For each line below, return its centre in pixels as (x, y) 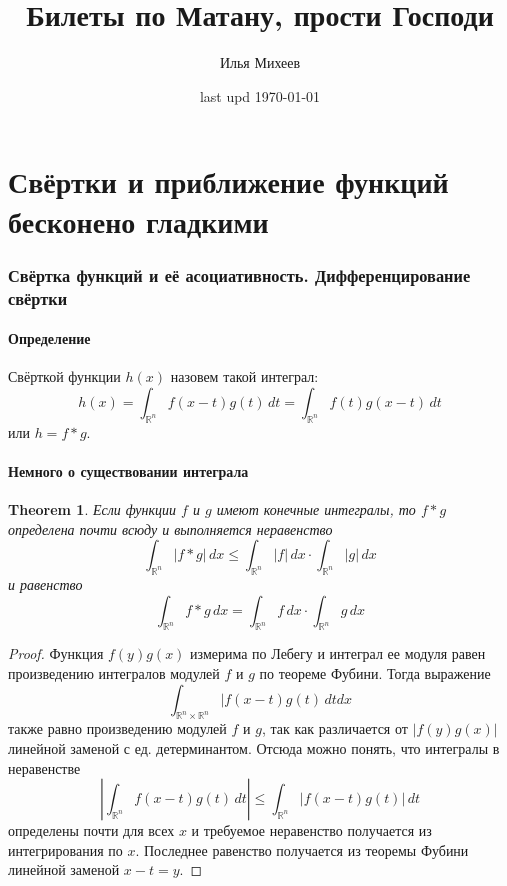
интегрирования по (65, 849)
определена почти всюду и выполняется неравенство (170, 528)
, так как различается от (334, 728)
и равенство (45, 584)
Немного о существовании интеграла (128, 470)
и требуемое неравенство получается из (311, 830)
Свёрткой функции (64, 376)
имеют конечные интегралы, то (316, 509)
